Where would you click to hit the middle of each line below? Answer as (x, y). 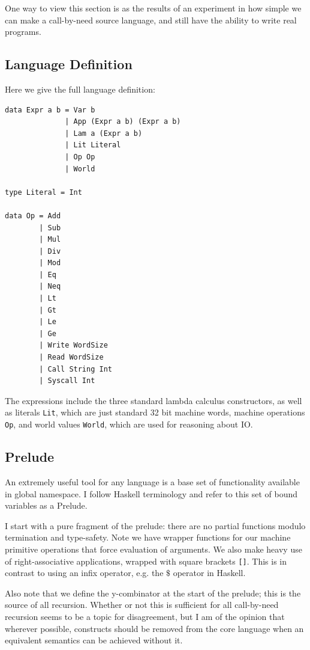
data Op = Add (33, 216)
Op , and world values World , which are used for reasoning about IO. (129, 424)
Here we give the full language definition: (80, 89)
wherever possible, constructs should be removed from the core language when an (154, 628)
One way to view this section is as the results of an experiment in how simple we (153, 8)
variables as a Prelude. (46, 505)
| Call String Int (76, 369)
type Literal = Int (43, 192)
